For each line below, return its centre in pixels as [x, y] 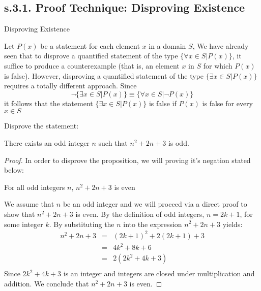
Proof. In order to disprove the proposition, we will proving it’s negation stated [127, 160]
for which [218, 65]
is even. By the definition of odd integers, [140, 214]
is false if [163, 103]
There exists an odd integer [47, 142]
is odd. [179, 142]
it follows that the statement [49, 103]
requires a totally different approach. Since [70, 86]
